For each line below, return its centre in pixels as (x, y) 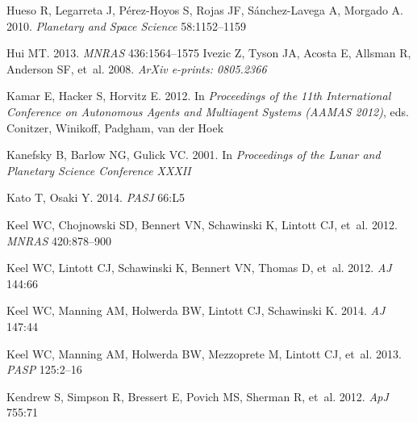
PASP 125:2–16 (44, 369)
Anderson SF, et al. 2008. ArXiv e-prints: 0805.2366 (137, 68)
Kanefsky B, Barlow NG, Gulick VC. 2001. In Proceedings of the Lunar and (194, 155)
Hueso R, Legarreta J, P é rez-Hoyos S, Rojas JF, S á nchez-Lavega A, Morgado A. (205, 10)
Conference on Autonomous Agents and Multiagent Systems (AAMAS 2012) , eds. (208, 111)
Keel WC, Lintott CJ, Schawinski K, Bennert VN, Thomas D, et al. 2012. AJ (199, 268)
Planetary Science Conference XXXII (99, 170)
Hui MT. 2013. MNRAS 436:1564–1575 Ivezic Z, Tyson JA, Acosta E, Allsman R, (209, 53)
